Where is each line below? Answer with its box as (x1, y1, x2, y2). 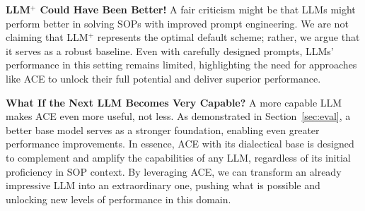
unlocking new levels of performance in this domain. (6, 191, 231, 206)
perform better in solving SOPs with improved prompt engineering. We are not (6, 16, 349, 30)
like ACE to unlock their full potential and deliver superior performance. (6, 71, 321, 85)
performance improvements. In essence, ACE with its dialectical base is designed (6, 136, 354, 151)
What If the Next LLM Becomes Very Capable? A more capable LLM (6, 95, 342, 109)
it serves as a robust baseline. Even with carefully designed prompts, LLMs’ (6, 43, 334, 58)
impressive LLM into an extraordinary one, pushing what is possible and (6, 178, 320, 193)
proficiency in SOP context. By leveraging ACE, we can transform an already (6, 164, 342, 179)
